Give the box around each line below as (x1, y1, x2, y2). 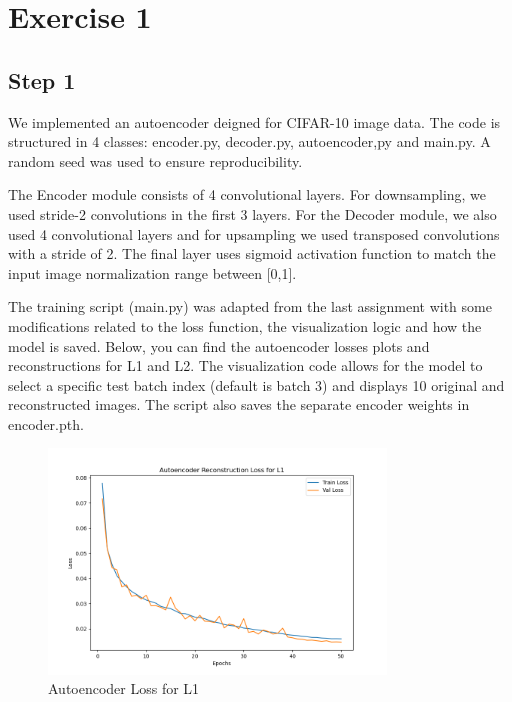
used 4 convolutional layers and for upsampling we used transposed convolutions (8, 223, 500, 244)
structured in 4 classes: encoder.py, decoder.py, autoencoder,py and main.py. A (8, 131, 491, 152)
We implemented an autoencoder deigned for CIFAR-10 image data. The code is (8, 111, 501, 132)
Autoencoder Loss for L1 (48, 678, 200, 699)
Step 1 (8, 64, 76, 95)
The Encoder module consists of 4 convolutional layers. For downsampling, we (8, 184, 487, 205)
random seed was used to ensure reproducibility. (8, 150, 303, 171)
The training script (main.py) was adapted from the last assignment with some (8, 296, 492, 317)
